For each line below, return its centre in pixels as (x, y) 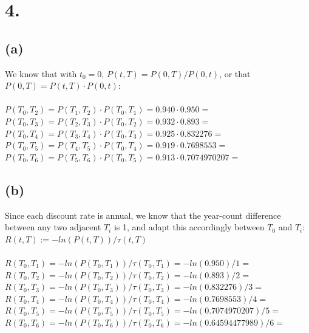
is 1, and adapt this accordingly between (189, 227)
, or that (235, 73)
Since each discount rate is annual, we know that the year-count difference (143, 215)
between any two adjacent (53, 227)
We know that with (41, 73)
